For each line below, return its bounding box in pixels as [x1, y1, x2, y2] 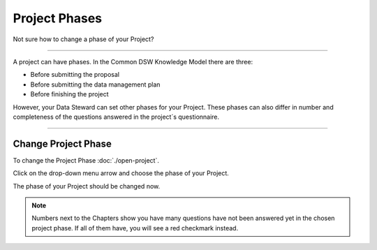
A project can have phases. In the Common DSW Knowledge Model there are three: [13, 57, 253, 66]
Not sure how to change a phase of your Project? [13, 35, 154, 43]
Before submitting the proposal [30, 71, 120, 79]
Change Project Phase [13, 138, 112, 149]
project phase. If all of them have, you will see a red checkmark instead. [31, 223, 239, 232]
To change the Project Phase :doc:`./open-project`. [13, 156, 160, 164]
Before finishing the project [30, 90, 109, 98]
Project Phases [13, 10, 103, 26]
